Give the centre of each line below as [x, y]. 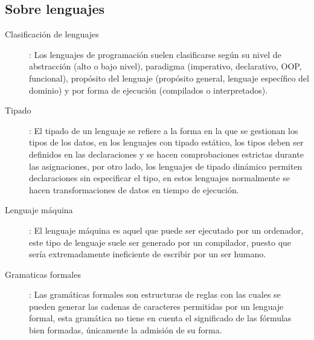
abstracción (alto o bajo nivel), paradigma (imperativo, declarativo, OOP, [165, 66]
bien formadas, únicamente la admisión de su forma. [126, 330]
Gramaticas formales [43, 274]
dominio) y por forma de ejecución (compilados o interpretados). [149, 90]
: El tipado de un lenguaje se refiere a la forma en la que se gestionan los [164, 130]
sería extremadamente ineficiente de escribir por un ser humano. [148, 254]
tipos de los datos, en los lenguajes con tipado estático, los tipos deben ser [166, 142]
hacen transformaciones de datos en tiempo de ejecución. [134, 189]
